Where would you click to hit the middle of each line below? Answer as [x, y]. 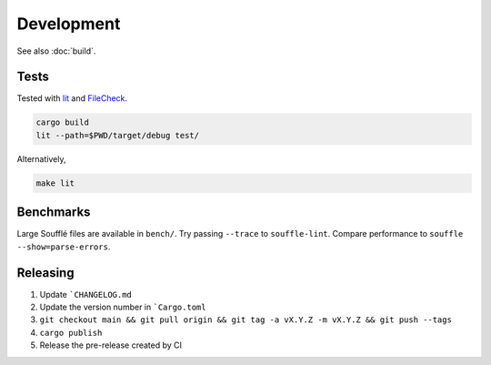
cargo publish [71, 333]
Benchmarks [54, 213]
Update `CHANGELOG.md [85, 294]
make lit [55, 183]
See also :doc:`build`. [56, 51]
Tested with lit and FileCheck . [72, 98]
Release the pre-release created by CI [110, 345]
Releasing [45, 273]
